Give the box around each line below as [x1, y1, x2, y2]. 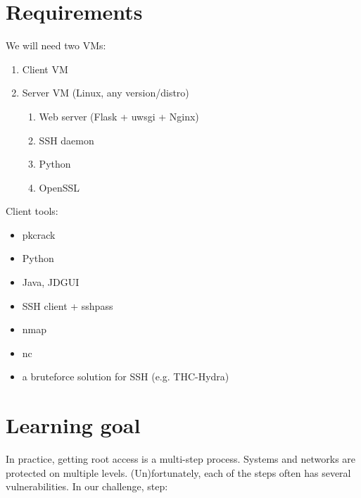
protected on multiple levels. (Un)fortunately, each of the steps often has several [6, 465, 351, 480]
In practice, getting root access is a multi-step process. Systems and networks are [6, 452, 356, 466]
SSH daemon [39, 132, 94, 147]
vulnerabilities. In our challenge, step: [6, 479, 168, 494]
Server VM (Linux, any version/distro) [22, 85, 189, 100]
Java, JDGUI [22, 275, 80, 290]
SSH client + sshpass [22, 298, 113, 313]
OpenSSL [39, 180, 80, 194]
